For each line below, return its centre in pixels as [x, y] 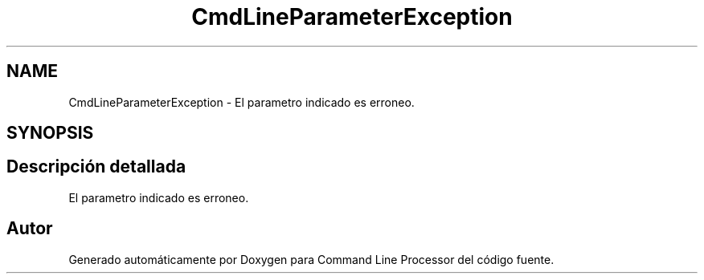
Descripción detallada [96, 167]
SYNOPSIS [50, 133]
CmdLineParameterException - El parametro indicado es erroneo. [241, 102]
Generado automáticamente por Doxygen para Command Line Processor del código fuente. [311, 259]
